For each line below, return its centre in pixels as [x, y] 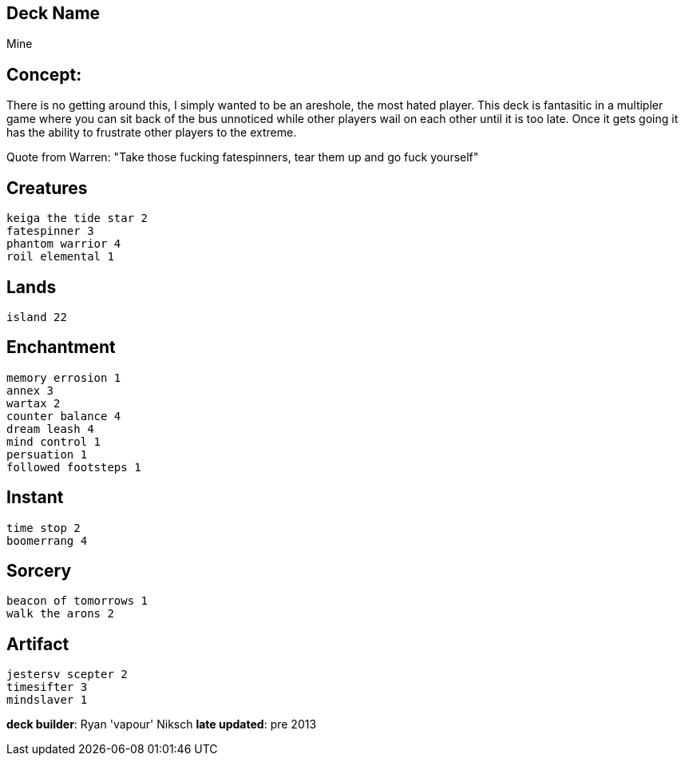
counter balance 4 [64, 416]
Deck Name [53, 13]
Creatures [47, 188]
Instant [35, 498]
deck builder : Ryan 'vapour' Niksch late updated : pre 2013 [162, 724]
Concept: [44, 74]
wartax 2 [34, 403]
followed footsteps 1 [74, 467]
